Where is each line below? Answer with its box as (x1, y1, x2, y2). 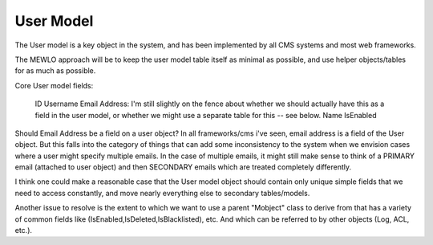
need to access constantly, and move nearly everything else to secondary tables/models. (14, 188, 310, 198)
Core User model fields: (14, 80, 94, 90)
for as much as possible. (14, 66, 96, 76)
